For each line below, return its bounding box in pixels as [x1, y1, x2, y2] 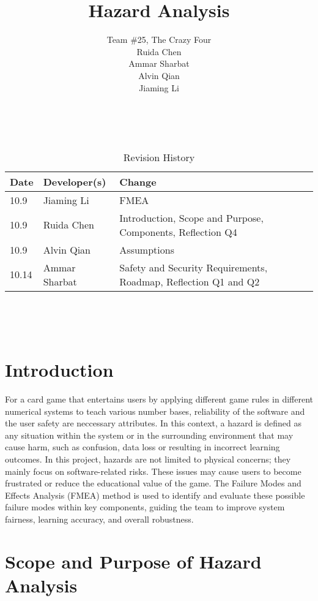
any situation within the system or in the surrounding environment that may [5, 428, 294, 441]
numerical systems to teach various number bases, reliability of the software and [5, 404, 305, 417]
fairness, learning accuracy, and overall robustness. [5, 512, 194, 525]
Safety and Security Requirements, [119, 260, 268, 274]
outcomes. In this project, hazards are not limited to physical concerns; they [5, 452, 291, 465]
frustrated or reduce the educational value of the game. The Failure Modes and [5, 477, 301, 489]
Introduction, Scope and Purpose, [119, 210, 264, 225]
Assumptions [119, 242, 174, 257]
